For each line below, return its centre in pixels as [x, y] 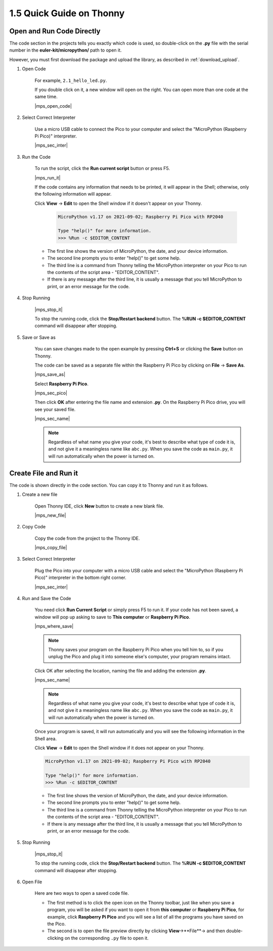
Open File [32, 882]
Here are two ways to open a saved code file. [82, 893]
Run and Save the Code [47, 599]
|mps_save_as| [50, 375]
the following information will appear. [73, 194]
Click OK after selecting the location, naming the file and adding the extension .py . [121, 670]
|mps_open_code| [53, 106]
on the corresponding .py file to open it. [107, 938]
